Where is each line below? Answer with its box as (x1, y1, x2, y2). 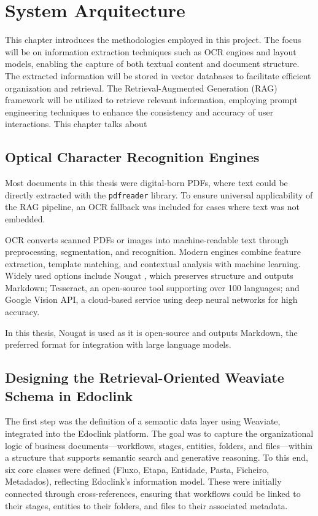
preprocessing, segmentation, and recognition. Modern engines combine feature (5, 245, 301, 258)
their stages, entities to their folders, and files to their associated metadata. (5, 499, 288, 512)
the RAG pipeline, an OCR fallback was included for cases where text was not (5, 200, 300, 213)
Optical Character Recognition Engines (5, 147, 260, 166)
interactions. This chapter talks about (5, 117, 147, 130)
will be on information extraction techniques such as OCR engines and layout (5, 45, 297, 58)
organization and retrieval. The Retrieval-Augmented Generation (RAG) (5, 81, 277, 94)
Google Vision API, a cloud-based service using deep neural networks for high (5, 293, 298, 306)
